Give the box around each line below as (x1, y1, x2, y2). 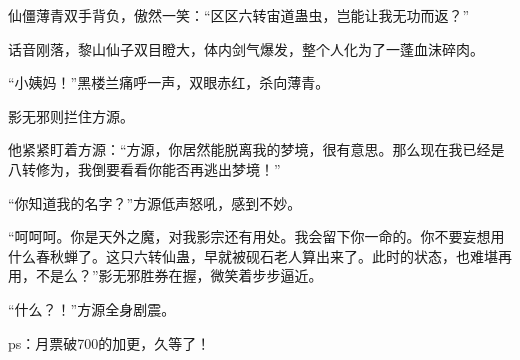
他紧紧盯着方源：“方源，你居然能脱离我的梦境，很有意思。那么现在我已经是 (8, 139, 505, 160)
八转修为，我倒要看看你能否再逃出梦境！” (8, 158, 281, 179)
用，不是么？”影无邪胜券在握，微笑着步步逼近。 (8, 265, 323, 286)
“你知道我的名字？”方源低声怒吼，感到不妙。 (8, 192, 302, 213)
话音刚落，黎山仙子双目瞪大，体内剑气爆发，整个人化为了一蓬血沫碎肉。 (8, 38, 484, 59)
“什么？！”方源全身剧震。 (8, 298, 176, 319)
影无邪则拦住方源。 (8, 105, 134, 126)
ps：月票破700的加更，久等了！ (8, 332, 211, 353)
